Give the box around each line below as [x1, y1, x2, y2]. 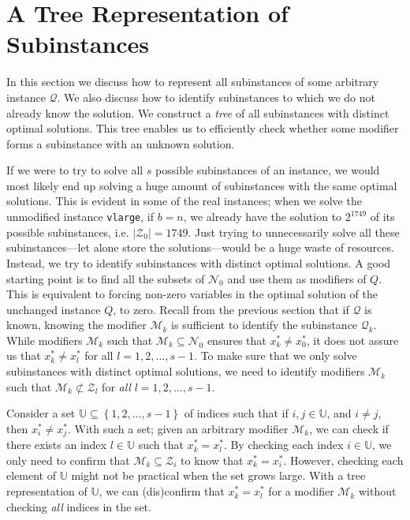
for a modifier [268, 483, 334, 499]
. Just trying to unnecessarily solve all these [188, 223, 400, 240]
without [358, 483, 397, 499]
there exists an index [6, 436, 106, 453]
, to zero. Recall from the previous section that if [113, 301, 349, 317]
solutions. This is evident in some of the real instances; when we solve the [6, 193, 362, 209]
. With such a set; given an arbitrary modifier [67, 420, 289, 436]
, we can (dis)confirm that [99, 483, 225, 499]
